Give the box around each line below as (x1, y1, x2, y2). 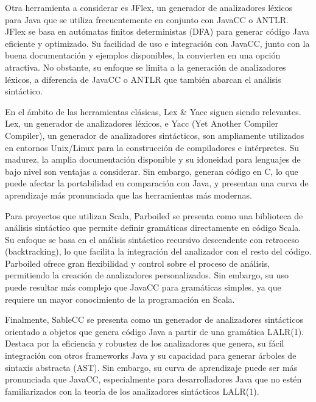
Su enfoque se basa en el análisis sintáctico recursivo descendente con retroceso (5, 233, 299, 245)
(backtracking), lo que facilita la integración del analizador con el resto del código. (5, 245, 312, 258)
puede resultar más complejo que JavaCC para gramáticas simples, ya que (5, 281, 281, 294)
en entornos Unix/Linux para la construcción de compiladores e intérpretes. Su (5, 141, 299, 153)
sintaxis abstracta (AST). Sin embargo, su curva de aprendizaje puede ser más (5, 361, 298, 373)
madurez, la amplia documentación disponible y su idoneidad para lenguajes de (5, 153, 301, 166)
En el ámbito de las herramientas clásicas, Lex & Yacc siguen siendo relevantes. (5, 105, 301, 118)
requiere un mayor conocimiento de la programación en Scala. (5, 292, 235, 305)
